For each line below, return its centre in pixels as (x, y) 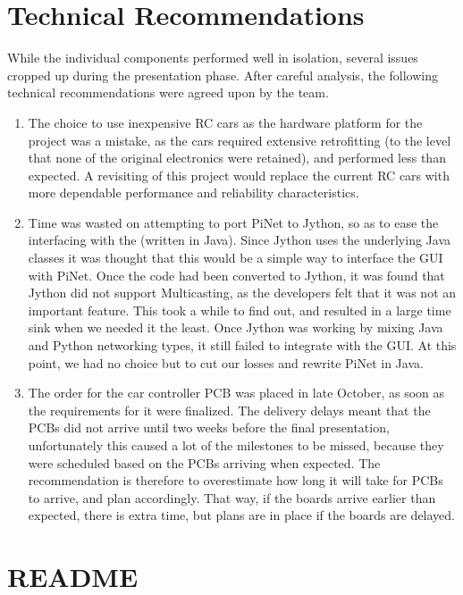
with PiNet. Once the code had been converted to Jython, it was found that (236, 275)
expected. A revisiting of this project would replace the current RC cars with (239, 175)
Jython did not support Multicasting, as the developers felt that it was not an (242, 293)
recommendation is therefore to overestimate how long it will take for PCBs (236, 480)
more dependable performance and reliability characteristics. (194, 193)
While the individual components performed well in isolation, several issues (213, 58)
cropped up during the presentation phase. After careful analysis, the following (223, 75)
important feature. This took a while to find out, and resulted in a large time (240, 310)
